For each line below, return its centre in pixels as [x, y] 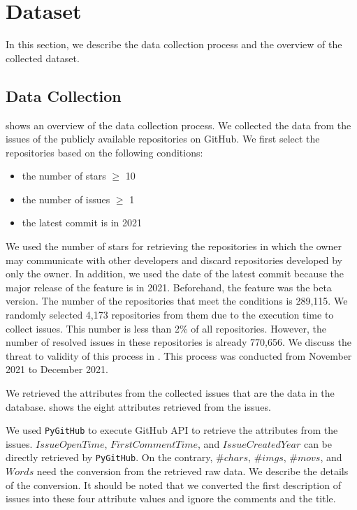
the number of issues [66, 199]
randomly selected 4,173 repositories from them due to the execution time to [170, 315]
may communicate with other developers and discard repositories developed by [174, 260]
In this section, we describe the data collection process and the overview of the [174, 44]
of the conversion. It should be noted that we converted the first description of [173, 484]
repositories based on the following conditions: [104, 152]
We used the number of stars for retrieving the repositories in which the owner [174, 246]
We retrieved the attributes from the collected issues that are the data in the [170, 393]
